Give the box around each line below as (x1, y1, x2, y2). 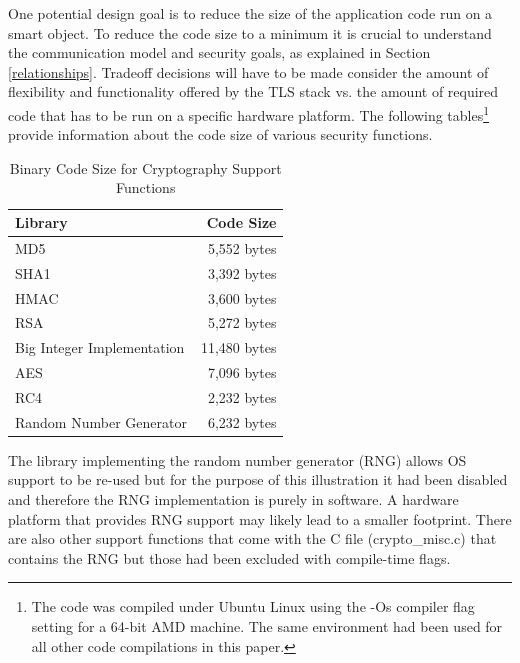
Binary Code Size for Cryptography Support (9, 157, 282, 178)
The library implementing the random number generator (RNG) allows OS (8, 449, 467, 470)
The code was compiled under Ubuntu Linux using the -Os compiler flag (31, 596, 475, 617)
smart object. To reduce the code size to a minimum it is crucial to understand (8, 22, 492, 43)
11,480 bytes (200, 337, 277, 358)
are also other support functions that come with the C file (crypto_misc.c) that (8, 528, 497, 549)
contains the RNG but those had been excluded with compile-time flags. (8, 547, 451, 568)
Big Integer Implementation (15, 337, 185, 358)
